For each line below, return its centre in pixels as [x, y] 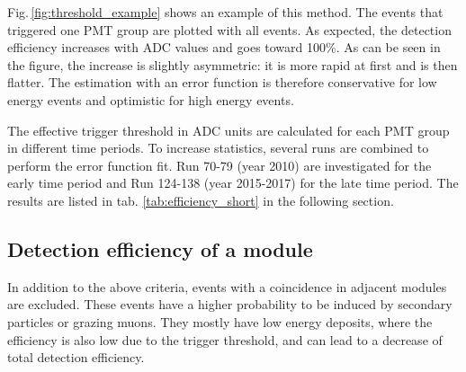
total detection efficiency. [76, 357]
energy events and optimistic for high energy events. [151, 99]
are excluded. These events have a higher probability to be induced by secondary [230, 304]
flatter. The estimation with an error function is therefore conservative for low [222, 82]
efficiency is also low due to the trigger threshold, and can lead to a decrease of [225, 339]
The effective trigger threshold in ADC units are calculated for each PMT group [229, 130]
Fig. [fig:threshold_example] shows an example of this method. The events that [225, 12]
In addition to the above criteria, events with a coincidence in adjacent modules [227, 286]
